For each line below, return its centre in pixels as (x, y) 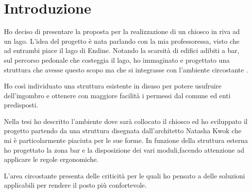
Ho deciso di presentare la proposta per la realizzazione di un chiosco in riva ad (122, 31)
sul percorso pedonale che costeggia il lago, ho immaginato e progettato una (117, 60)
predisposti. (21, 105)
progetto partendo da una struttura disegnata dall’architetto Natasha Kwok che (123, 131)
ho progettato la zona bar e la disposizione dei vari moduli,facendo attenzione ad (124, 149)
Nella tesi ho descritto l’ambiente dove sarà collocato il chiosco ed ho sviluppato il (126, 121)
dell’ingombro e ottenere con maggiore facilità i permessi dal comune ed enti (117, 95)
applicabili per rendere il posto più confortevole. (75, 185)
